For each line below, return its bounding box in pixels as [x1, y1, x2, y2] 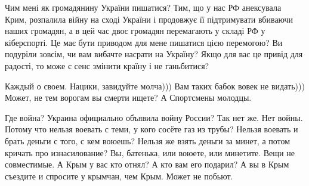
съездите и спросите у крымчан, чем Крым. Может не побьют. [5, 169, 233, 182]
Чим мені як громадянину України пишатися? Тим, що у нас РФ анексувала [5, 1, 282, 13]
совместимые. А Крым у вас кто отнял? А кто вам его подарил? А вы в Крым [5, 158, 289, 170]
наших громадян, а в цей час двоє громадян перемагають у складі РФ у [5, 24, 265, 37]
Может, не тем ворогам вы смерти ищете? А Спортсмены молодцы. [5, 91, 252, 104]
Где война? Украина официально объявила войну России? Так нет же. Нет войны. [5, 111, 303, 123]
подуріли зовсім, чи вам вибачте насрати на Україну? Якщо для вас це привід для [5, 48, 303, 60]
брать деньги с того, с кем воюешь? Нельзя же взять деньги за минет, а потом [5, 134, 291, 147]
